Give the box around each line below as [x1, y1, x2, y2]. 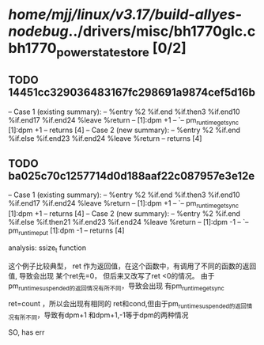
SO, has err [8, 327, 45, 337]
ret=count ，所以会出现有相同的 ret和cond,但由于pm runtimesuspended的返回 [8, 299, 247, 310]
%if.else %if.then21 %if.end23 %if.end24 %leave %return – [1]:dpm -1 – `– [8, 218, 249, 226]
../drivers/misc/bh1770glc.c [68, 22, 256, 40]
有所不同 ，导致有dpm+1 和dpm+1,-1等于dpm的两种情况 [13, 310, 189, 321]
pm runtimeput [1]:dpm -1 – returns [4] [8, 226, 125, 237]
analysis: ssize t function [8, 243, 87, 254]
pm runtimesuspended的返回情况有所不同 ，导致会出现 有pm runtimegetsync [8, 281, 225, 292]
